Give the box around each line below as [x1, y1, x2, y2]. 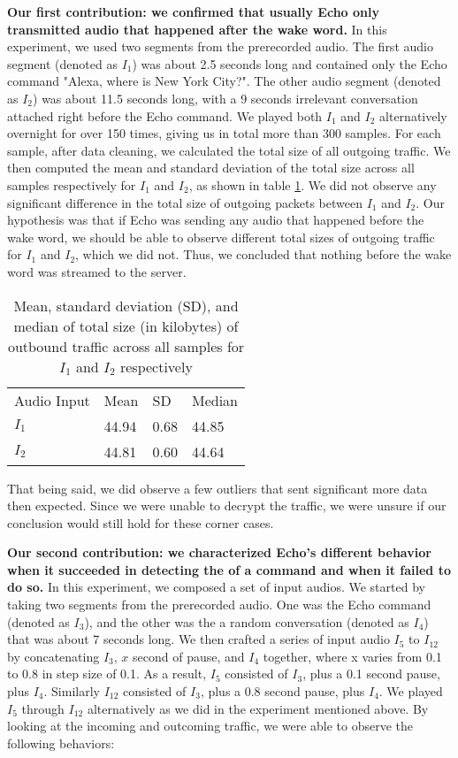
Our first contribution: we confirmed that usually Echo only [7, 3, 379, 20]
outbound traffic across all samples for [7, 335, 245, 356]
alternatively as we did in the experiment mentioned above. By [87, 699, 429, 717]
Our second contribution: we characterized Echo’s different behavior [7, 543, 431, 562]
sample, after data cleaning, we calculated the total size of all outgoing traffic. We [7, 141, 451, 159]
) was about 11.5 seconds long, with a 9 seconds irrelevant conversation [33, 88, 418, 107]
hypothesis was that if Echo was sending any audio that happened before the [7, 211, 424, 229]
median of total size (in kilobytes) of [13, 315, 239, 336]
